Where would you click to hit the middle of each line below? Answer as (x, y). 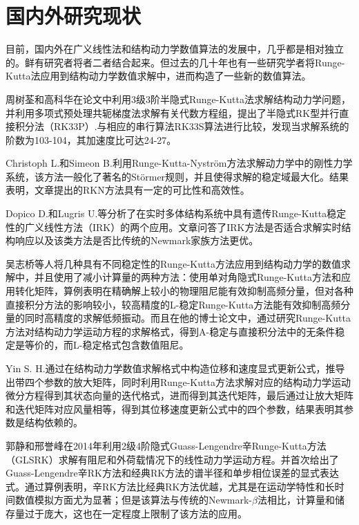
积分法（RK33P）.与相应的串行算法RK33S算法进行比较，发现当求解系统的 (182, 126)
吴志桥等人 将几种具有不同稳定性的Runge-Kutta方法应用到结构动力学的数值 (173, 263)
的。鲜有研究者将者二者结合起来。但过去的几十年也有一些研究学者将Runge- (175, 62)
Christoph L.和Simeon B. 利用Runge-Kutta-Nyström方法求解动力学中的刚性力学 (179, 163)
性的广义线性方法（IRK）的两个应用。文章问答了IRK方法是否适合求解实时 (174, 227)
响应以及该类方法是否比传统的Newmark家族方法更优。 (137, 240)
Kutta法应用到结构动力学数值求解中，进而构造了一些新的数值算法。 (158, 76)
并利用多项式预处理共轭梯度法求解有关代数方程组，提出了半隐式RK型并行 (173, 112)
